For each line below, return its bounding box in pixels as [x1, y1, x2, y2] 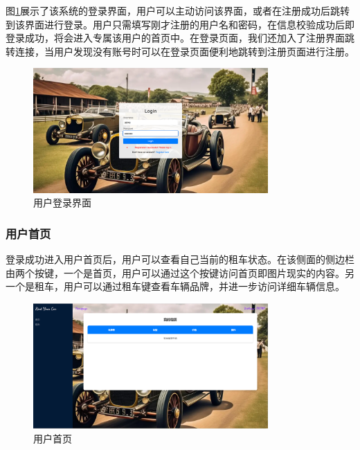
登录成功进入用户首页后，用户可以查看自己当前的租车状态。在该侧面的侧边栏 [6, 251, 354, 266]
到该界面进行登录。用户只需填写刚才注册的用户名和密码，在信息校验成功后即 [6, 17, 354, 31]
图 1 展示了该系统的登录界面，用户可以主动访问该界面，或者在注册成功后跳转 [6, 3, 350, 17]
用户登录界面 [33, 195, 91, 210]
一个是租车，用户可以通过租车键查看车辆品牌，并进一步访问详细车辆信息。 [6, 279, 345, 294]
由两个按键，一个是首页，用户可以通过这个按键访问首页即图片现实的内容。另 [6, 265, 354, 280]
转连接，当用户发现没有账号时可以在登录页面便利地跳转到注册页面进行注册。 [6, 44, 354, 58]
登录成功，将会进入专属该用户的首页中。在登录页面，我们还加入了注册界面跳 [6, 30, 354, 45]
